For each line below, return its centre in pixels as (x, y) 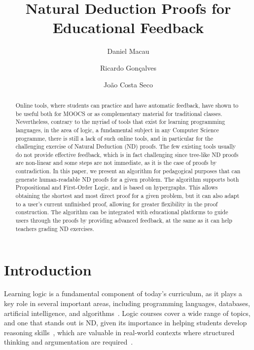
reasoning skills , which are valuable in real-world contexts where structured (119, 332)
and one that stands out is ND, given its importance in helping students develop (126, 323)
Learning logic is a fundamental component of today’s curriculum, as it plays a (123, 293)
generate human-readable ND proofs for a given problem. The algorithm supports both (127, 179)
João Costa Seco (128, 84)
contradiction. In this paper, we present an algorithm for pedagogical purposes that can (128, 171)
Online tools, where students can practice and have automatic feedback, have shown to (127, 105)
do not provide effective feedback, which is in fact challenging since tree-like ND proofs (127, 154)
